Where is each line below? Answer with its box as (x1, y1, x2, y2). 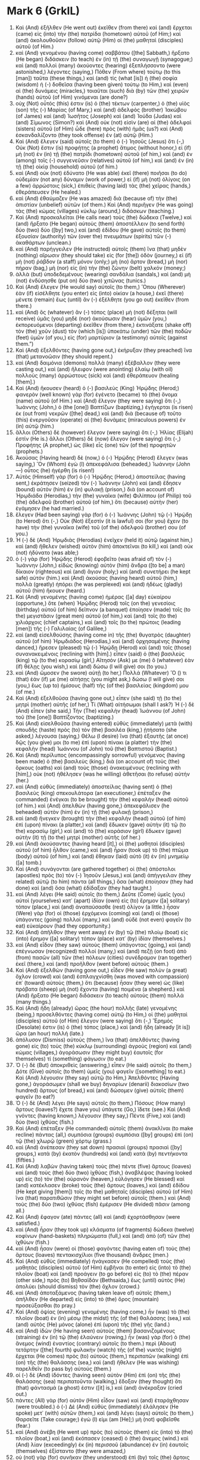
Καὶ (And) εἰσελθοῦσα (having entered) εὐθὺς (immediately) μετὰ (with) (15, 719, 193, 727)
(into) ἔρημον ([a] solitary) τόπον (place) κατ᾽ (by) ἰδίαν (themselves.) (15, 935, 186, 942)
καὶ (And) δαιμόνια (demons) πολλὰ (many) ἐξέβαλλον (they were (15, 359, 181, 366)
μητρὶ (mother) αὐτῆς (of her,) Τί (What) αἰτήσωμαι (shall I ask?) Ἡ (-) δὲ (15, 701, 195, 708)
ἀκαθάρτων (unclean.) (15, 239, 71, 246)
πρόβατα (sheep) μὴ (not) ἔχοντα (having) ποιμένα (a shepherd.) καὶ (15, 985, 185, 993)
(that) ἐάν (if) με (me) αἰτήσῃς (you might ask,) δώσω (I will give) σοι (15, 675, 185, 682)
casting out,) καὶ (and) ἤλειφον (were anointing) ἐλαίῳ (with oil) (15, 365, 173, 373)
